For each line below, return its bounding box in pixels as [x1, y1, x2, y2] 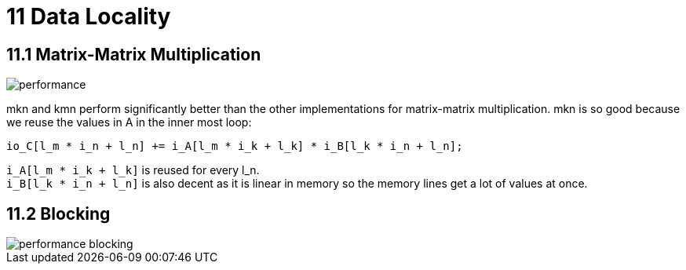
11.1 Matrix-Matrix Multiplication [6, 44, 261, 64]
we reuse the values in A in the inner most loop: [6, 115, 252, 130]
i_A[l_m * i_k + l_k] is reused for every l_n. [6, 163, 260, 177]
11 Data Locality [6, 3, 171, 30]
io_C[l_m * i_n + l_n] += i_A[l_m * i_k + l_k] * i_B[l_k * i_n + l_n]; [6, 140, 463, 153]
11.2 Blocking [6, 203, 111, 224]
